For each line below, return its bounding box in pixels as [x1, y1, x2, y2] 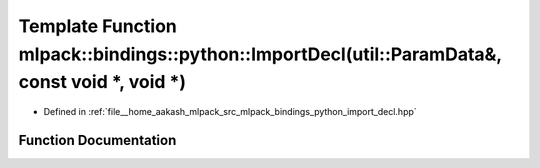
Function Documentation [18, 131, 177, 149]
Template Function [18, 15, 177, 37]
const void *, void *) [18, 71, 187, 94]
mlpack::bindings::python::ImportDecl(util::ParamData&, [18, 43, 502, 65]
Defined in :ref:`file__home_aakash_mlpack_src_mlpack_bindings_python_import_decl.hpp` [43, 106, 417, 118]
